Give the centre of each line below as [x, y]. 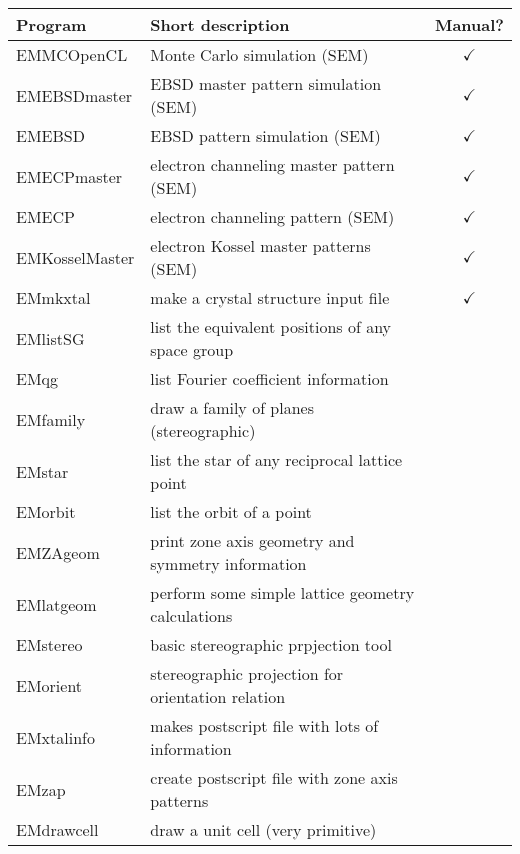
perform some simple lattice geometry [282, 592]
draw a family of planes [232, 407]
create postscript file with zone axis [274, 777]
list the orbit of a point [231, 511]
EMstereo [49, 644]
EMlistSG [50, 338]
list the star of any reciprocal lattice [276, 459]
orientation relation [218, 696]
